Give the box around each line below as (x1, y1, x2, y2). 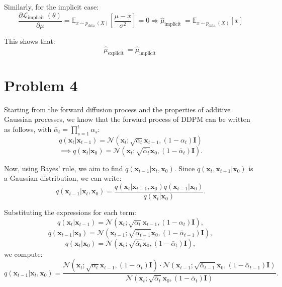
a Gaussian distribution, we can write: (4, 173, 122, 183)
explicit (108, 50, 124, 56)
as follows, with (4, 124, 52, 134)
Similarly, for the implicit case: (4, 2, 99, 12)
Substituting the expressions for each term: (4, 207, 136, 218)
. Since (174, 163, 195, 173)
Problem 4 (4, 75, 78, 95)
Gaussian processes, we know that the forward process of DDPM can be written (4, 114, 250, 124)
